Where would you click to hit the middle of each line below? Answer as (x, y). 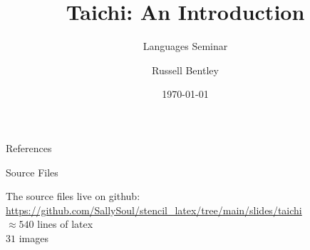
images (33, 237)
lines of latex (65, 224)
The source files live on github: (73, 196)
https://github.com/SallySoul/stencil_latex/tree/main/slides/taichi (154, 210)
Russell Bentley (185, 70)
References (29, 147)
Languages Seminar (185, 46)
